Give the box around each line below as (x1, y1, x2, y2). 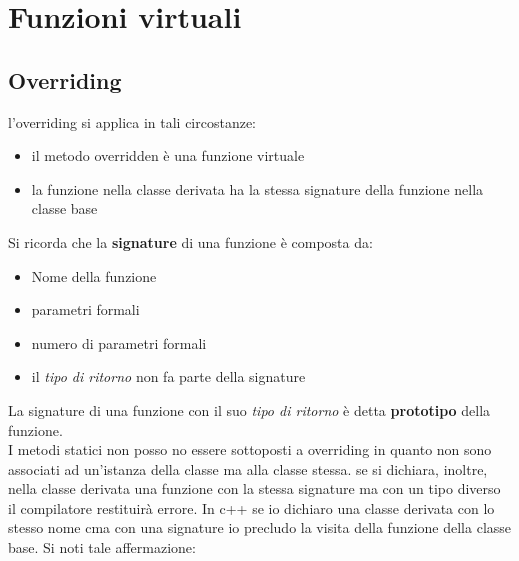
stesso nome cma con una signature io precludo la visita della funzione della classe (8, 517, 512, 538)
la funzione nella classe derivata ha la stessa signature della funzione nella (31, 178, 484, 199)
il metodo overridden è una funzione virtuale (31, 145, 305, 166)
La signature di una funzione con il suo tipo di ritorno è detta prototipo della (8, 399, 491, 420)
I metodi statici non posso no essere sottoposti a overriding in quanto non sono (8, 439, 492, 460)
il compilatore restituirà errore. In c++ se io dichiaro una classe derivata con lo (8, 497, 495, 518)
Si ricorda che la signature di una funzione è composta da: (8, 231, 373, 252)
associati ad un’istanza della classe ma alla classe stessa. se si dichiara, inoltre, (8, 458, 488, 479)
